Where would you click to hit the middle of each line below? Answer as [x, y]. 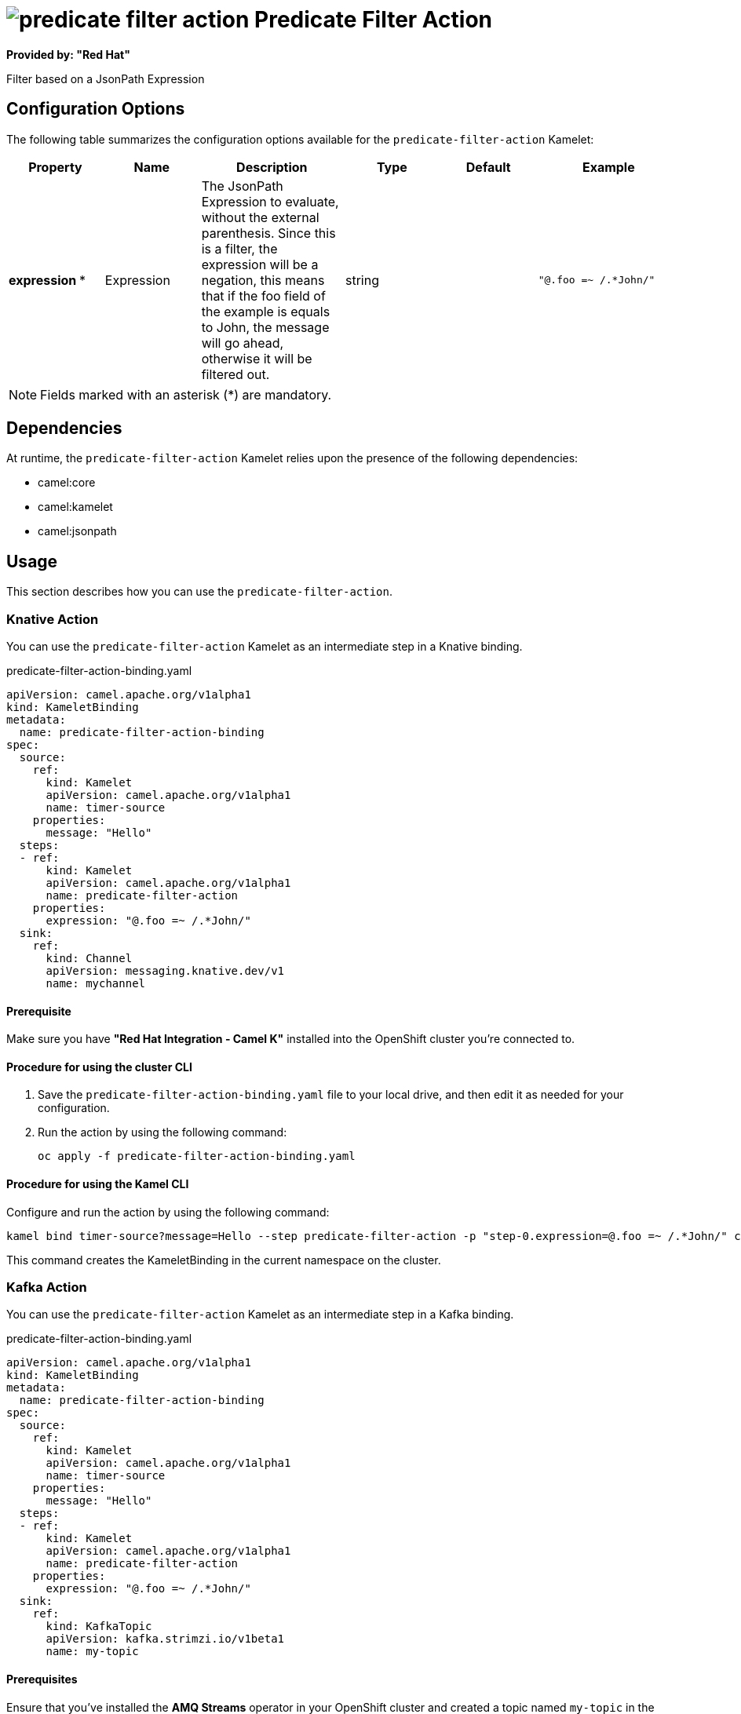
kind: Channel [89, 959]
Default [488, 167]
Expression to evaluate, [270, 201]
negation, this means [263, 280]
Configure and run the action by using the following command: [168, 1212]
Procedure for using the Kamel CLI [98, 1184]
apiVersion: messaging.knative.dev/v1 [165, 971]
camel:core [67, 483]
